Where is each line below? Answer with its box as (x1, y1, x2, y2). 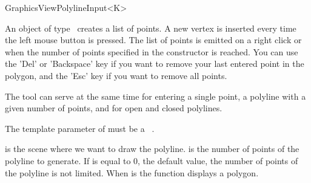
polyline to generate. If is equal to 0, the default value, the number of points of (5, 154, 298, 167)
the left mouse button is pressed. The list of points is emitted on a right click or (5, 33, 302, 46)
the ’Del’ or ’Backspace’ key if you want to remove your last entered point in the (5, 57, 304, 70)
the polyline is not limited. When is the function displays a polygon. (5, 166, 259, 179)
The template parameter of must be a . (5, 122, 155, 134)
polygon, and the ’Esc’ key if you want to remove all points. (5, 69, 227, 81)
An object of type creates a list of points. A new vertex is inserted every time (5, 21, 296, 34)
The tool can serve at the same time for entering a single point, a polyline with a (5, 89, 306, 102)
